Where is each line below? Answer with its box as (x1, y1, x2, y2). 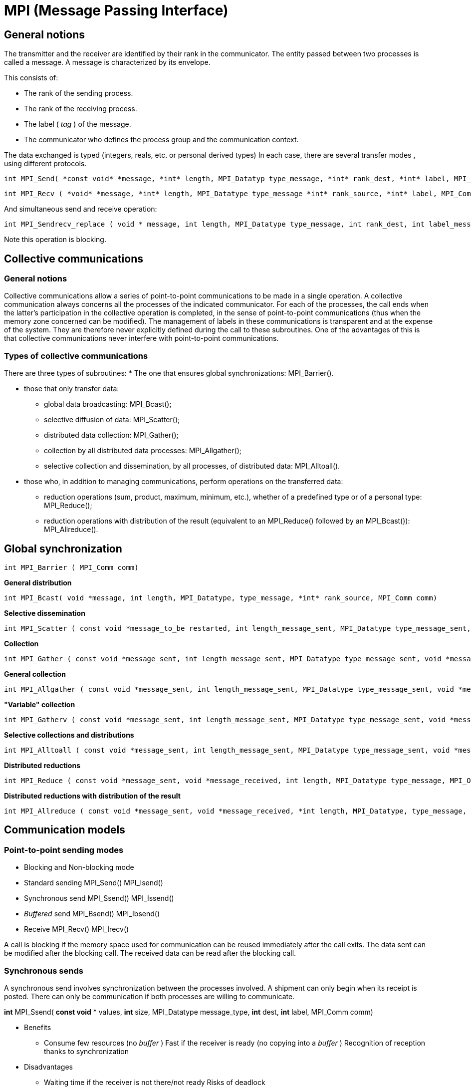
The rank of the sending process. (24, 89, 133, 98)
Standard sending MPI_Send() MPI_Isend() (24, 878, 163, 887)
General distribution (4, 578, 72, 587)
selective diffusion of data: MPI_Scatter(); (44, 415, 180, 424)
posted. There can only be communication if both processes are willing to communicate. (4, 992, 295, 1001)
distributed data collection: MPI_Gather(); (44, 431, 179, 440)
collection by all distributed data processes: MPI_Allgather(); (44, 446, 241, 455)
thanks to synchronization (44, 1047, 129, 1056)
